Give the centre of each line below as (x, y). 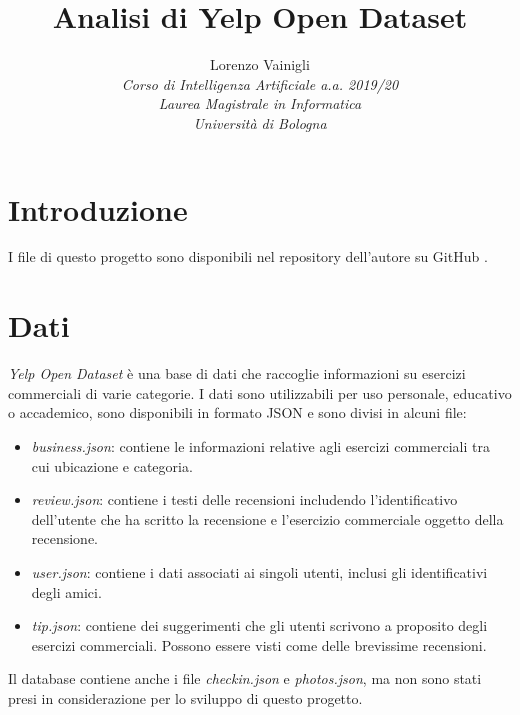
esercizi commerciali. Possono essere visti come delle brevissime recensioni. (259, 644)
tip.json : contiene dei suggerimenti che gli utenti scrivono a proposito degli (259, 625)
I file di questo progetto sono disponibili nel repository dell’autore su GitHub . (248, 256)
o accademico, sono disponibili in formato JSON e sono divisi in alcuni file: (237, 412)
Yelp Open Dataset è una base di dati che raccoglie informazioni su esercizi (237, 373)
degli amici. (66, 591)
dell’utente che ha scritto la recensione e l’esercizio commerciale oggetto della (267, 518)
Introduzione (98, 208)
